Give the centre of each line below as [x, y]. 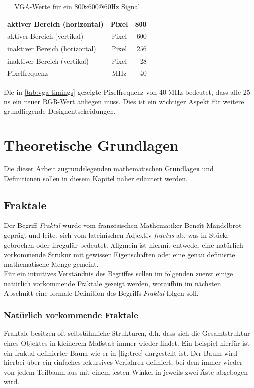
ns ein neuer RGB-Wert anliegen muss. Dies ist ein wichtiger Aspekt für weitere [124, 101]
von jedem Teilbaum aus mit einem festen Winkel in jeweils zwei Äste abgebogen [126, 372]
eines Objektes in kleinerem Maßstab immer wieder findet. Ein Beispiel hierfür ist [127, 342]
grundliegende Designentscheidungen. [60, 111]
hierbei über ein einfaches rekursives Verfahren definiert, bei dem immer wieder [123, 362]
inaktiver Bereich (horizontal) [52, 48]
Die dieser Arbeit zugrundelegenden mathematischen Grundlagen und [109, 168]
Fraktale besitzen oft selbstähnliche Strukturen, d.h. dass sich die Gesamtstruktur [127, 333]
